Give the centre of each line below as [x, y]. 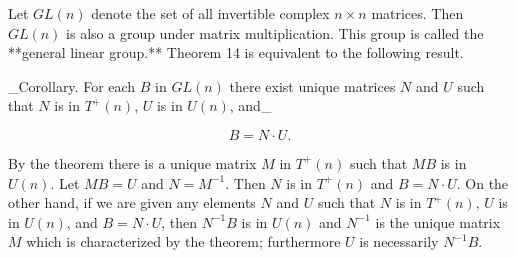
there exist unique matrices [312, 85]
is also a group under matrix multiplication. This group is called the [275, 32]
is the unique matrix [438, 221]
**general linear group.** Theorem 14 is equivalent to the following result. [236, 52]
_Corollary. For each [72, 85]
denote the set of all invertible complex [210, 13]
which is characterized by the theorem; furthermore [183, 241]
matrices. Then [417, 13]
